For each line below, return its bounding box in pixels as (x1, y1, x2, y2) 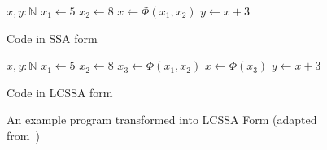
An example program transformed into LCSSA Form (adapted (7, 111, 317, 128)
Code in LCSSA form (7, 84, 113, 101)
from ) (7, 126, 40, 144)
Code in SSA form (7, 29, 98, 46)
